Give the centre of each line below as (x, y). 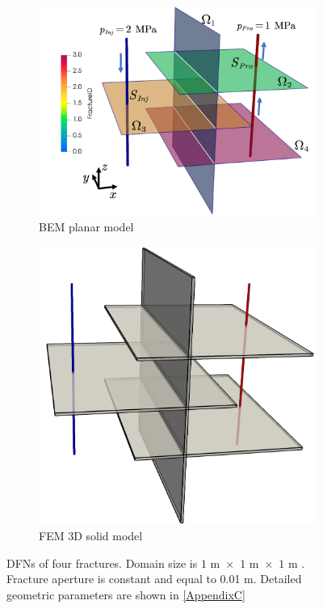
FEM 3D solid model (91, 536)
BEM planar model (86, 226)
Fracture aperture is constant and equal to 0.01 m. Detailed (154, 579)
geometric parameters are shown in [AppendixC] (126, 594)
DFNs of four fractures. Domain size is (102, 562)
